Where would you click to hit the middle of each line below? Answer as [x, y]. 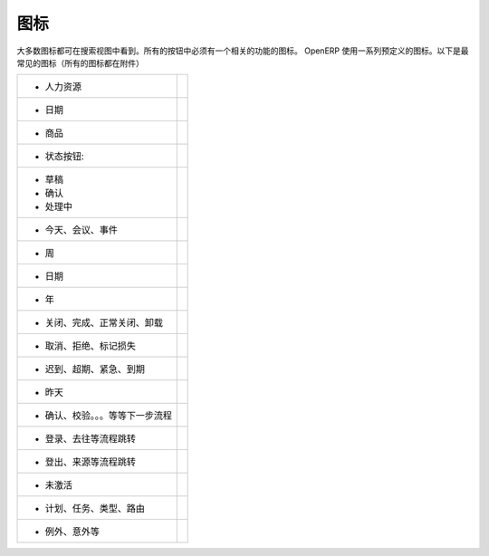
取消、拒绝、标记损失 [90, 346]
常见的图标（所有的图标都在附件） [80, 62]
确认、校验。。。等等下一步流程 [108, 416]
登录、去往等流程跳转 [90, 439]
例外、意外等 [72, 532]
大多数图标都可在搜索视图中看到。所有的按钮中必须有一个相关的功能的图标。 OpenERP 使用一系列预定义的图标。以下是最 [243, 51]
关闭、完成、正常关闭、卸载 [104, 323]
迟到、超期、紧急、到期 [95, 369]
